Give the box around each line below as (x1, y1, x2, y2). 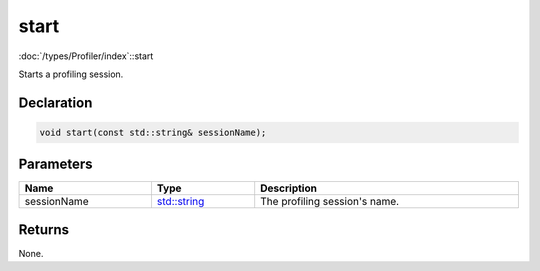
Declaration (18, 94, 93, 111)
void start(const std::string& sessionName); (39, 126, 267, 138)
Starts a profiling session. (18, 68, 124, 80)
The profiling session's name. (260, 195, 400, 209)
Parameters (18, 156, 93, 173)
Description (260, 181, 317, 195)
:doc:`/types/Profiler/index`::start (18, 50, 154, 62)
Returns (18, 221, 70, 238)
